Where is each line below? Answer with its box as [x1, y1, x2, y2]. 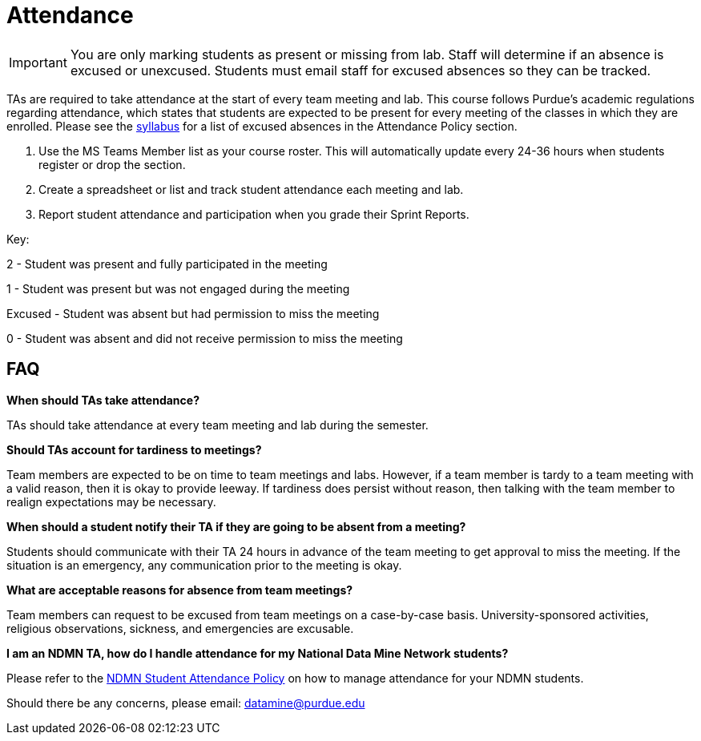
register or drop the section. [38, 157, 186, 171]
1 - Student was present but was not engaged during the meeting [6, 281, 350, 296]
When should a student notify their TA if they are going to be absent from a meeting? [6, 519, 466, 534]
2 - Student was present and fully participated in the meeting [6, 256, 328, 271]
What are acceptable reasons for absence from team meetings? [6, 582, 353, 597]
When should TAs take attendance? [6, 393, 199, 407]
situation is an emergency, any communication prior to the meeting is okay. [6, 558, 402, 572]
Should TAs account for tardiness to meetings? [6, 442, 262, 457]
